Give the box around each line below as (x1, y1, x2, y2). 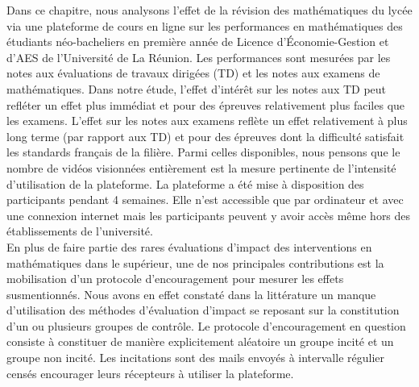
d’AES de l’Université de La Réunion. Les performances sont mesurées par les (6, 48, 391, 65)
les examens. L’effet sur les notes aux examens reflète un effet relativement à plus (6, 112, 408, 129)
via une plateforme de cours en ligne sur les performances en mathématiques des (6, 17, 403, 34)
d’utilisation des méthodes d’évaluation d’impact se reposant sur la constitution (6, 302, 400, 318)
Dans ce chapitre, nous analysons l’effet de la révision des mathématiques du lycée (6, 2, 413, 18)
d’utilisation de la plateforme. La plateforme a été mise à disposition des (6, 175, 364, 192)
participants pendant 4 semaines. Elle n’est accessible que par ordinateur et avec (6, 191, 404, 208)
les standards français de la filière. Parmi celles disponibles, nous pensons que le (6, 144, 400, 160)
